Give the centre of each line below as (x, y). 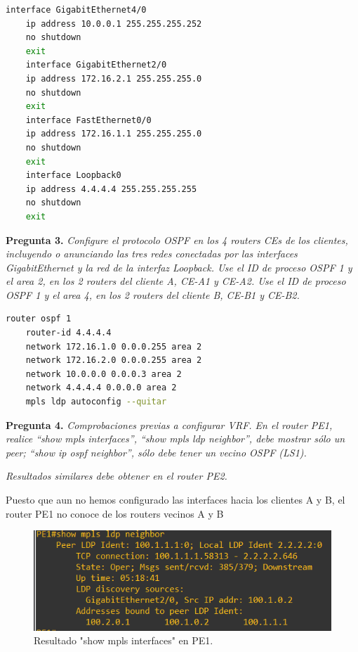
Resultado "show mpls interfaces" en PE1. (124, 640)
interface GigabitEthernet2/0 (96, 65)
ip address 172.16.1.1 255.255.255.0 (114, 134)
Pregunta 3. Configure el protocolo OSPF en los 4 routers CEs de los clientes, (177, 239)
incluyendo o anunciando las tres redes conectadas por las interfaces (152, 254)
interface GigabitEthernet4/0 (76, 10)
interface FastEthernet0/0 (88, 120)
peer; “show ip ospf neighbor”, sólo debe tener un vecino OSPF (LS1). (156, 452)
